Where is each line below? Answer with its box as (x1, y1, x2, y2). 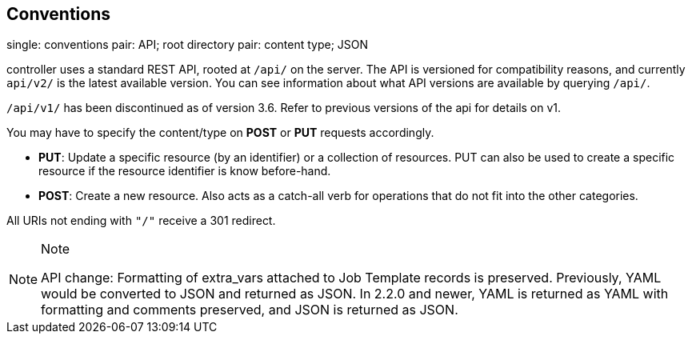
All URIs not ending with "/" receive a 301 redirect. (6, 214, 276, 228)
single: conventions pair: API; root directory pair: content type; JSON (6, 38, 369, 52)
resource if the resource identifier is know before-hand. (38, 164, 331, 178)
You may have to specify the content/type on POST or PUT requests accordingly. (6, 126, 434, 140)
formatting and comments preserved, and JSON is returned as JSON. (41, 302, 458, 318)
